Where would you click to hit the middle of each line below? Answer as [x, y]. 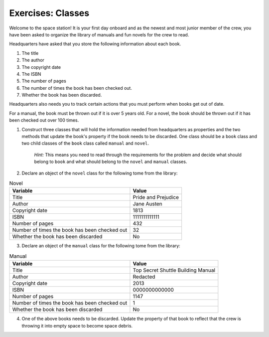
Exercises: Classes [49, 13]
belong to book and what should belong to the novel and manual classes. [111, 162]
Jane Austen [147, 204]
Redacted [144, 277]
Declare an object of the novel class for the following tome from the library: [100, 173]
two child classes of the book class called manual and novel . [85, 143]
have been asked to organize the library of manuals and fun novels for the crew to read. [99, 34]
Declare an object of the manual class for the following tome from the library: [101, 246]
